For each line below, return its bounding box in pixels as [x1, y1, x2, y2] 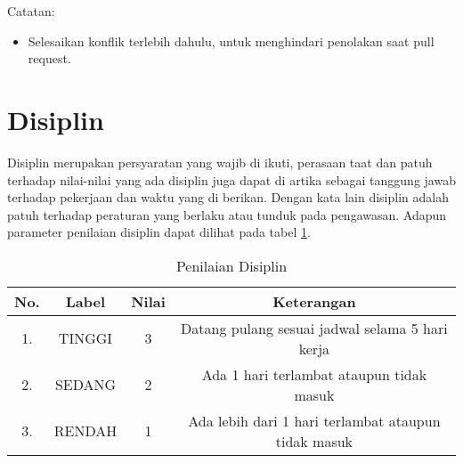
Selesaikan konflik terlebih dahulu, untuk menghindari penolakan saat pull [28, 31, 435, 50]
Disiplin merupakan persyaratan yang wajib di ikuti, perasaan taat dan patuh [7, 152, 433, 171]
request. [28, 49, 71, 68]
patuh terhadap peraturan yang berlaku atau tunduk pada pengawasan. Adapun [7, 205, 447, 223]
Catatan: [7, 2, 55, 20]
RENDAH [53, 420, 118, 442]
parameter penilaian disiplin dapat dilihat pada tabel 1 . [7, 223, 311, 241]
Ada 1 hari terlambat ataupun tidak [201, 363, 427, 385]
